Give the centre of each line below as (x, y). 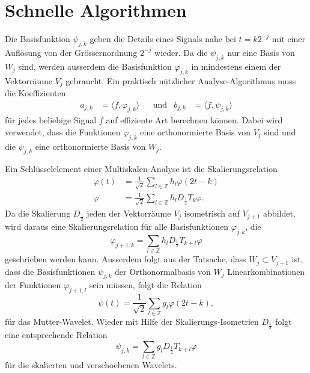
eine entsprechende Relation (56, 335)
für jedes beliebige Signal (51, 120)
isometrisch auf (212, 213)
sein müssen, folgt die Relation (145, 285)
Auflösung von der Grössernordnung (71, 52)
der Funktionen (33, 285)
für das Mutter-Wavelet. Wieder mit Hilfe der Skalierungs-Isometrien (132, 322)
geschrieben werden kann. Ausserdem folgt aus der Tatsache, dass (126, 259)
